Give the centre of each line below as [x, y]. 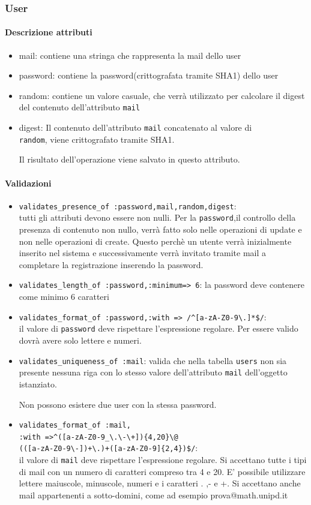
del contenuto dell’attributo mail [80, 107]
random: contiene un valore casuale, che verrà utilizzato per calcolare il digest [162, 95]
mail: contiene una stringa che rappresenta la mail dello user [130, 55]
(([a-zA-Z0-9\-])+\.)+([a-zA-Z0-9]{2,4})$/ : [108, 448]
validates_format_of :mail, [75, 426]
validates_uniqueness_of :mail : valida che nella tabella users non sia [153, 360]
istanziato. [38, 384]
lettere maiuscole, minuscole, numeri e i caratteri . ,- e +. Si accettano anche [160, 483]
